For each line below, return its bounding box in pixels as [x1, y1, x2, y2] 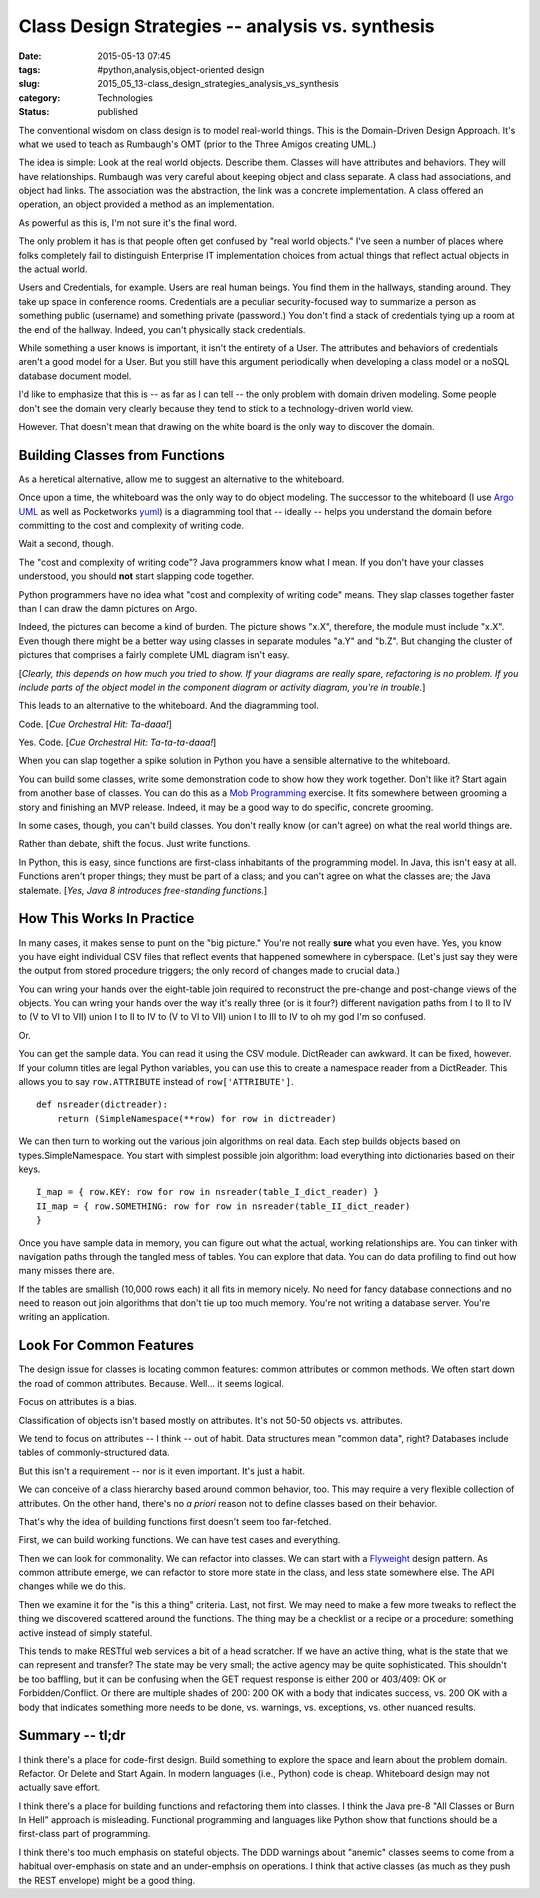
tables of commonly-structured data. [18, 1446, 170, 1459]
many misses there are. [18, 1265, 115, 1277]
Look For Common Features [18, 1337, 195, 1354]
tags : [18, 63, 41, 75]
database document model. [18, 370, 132, 382]
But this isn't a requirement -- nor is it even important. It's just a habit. [18, 1465, 305, 1477]
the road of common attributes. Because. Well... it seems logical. [18, 1377, 285, 1389]
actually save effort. [18, 1781, 101, 1794]
